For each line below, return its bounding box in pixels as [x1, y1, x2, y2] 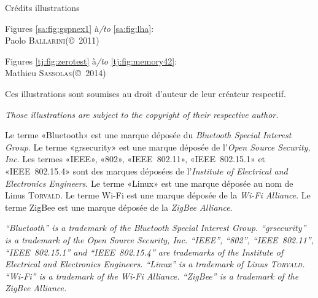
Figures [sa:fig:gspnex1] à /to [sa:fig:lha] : [5, 22, 154, 34]
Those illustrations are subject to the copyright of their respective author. [5, 108, 279, 120]
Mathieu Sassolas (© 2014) [5, 66, 106, 79]
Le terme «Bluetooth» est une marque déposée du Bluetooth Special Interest [5, 128, 292, 141]
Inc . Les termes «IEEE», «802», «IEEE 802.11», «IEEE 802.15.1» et [5, 152, 266, 165]
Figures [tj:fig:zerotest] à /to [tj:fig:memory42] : [5, 54, 177, 67]
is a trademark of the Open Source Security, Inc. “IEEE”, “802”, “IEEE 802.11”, [5, 233, 314, 246]
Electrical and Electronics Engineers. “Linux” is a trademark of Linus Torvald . [5, 257, 305, 270]
